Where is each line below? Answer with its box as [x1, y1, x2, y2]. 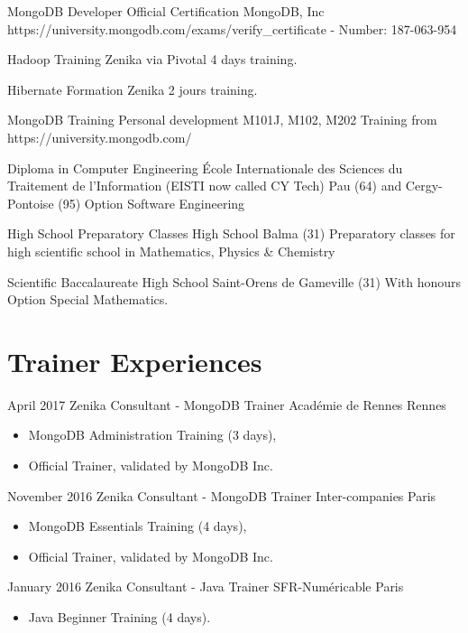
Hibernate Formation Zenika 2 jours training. [7, 79, 258, 98]
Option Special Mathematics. [7, 290, 169, 309]
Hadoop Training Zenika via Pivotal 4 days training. [7, 50, 298, 69]
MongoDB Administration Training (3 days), [28, 425, 277, 444]
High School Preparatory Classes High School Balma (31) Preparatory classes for [7, 224, 455, 243]
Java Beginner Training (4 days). [28, 608, 211, 626]
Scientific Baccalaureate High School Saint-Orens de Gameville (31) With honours [7, 272, 462, 291]
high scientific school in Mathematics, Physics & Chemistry [7, 241, 335, 260]
